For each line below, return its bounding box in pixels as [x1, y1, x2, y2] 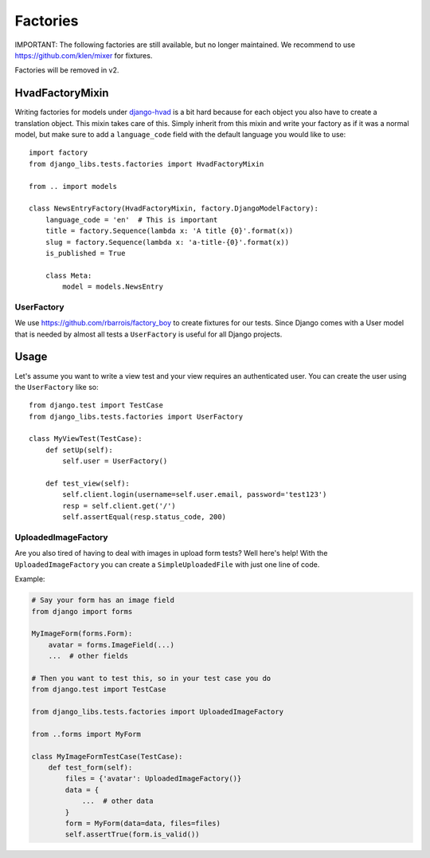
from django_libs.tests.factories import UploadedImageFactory [31, 707, 284, 717]
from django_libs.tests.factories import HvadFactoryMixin [29, 159, 264, 168]
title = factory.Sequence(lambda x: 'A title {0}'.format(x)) [45, 226, 294, 235]
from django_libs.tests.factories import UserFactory [29, 411, 243, 421]
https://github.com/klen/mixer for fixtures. [14, 50, 153, 60]
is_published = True [45, 248, 126, 258]
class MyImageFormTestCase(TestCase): [31, 752, 183, 761]
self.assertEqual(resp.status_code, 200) [62, 513, 227, 521]
